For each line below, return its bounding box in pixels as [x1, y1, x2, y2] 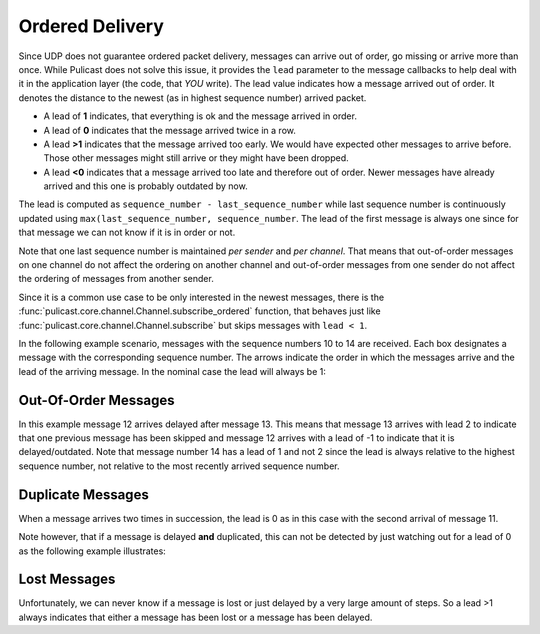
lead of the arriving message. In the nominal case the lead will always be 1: [18, 365, 327, 377]
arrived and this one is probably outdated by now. [43, 180, 249, 192]
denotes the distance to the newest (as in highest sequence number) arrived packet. [18, 91, 367, 104]
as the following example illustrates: [18, 545, 167, 557]
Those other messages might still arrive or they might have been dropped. [43, 152, 349, 164]
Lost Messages [18, 571, 116, 588]
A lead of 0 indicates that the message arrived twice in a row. [43, 124, 297, 136]
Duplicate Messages [18, 486, 149, 503]
